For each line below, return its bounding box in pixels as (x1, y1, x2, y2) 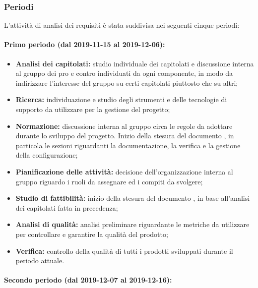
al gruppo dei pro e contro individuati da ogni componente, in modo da (15, 68, 233, 78)
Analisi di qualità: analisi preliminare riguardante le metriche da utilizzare (15, 219, 250, 230)
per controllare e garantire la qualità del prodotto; (15, 229, 168, 239)
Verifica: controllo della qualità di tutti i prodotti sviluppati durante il (15, 245, 233, 256)
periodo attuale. (15, 255, 64, 266)
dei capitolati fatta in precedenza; (15, 202, 118, 213)
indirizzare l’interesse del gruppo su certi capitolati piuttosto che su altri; (15, 77, 238, 88)
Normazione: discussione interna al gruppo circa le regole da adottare (15, 120, 233, 131)
